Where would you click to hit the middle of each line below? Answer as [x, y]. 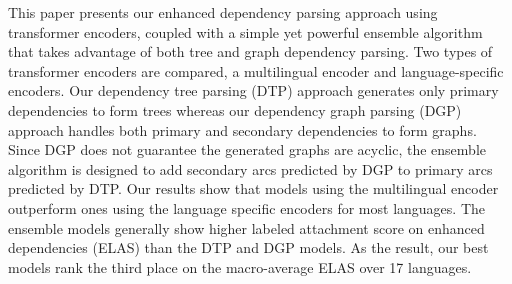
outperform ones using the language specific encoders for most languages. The [246, 207]
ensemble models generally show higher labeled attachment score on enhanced [246, 227]
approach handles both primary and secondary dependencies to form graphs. [242, 129]
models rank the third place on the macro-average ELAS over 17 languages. [240, 266]
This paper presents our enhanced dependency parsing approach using [223, 12]
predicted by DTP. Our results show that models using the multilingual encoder [253, 188]
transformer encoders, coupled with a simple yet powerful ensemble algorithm [245, 31]
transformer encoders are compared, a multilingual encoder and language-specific [256, 70]
